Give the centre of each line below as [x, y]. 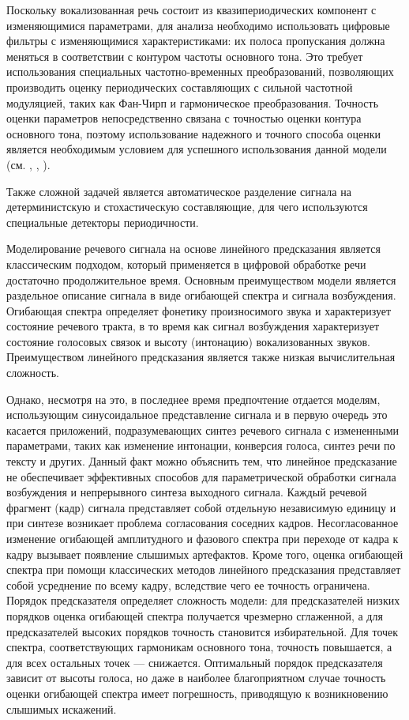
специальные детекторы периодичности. [103, 222]
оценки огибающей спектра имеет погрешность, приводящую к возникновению [197, 693]
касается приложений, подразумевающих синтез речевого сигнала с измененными [203, 430]
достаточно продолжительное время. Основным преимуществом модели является [201, 279]
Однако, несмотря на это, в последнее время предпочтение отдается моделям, [193, 399]
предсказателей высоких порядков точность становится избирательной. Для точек [203, 631]
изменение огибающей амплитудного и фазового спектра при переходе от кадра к [203, 538]
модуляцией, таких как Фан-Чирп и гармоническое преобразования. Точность [193, 102]
